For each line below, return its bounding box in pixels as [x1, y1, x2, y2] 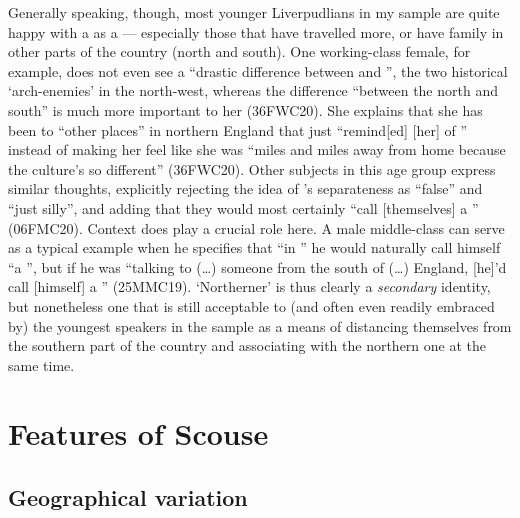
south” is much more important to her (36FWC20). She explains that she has [8, 99, 483, 120]
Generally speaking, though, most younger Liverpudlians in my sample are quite [8, 2, 500, 22]
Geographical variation [8, 482, 248, 513]
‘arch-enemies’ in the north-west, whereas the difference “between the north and [8, 80, 498, 101]
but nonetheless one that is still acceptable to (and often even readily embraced [8, 295, 495, 316]
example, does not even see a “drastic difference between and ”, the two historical [8, 60, 508, 81]
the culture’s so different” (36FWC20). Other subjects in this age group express [8, 158, 496, 179]
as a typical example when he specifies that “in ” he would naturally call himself [8, 237, 501, 258]
